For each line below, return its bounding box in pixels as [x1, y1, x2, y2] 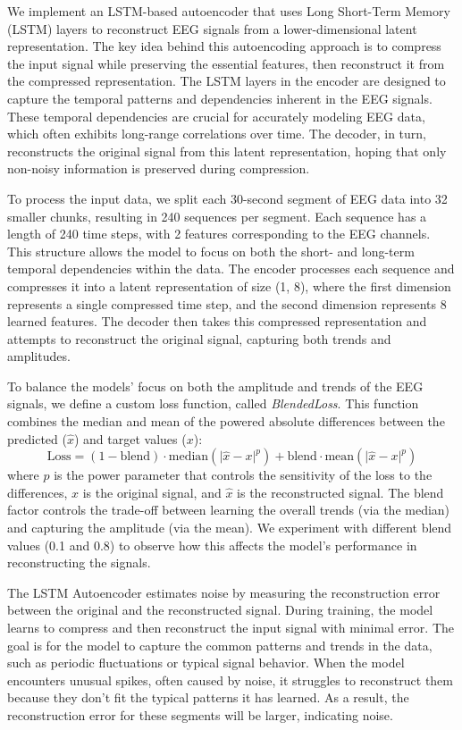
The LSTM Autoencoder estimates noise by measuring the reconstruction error [7, 583, 441, 601]
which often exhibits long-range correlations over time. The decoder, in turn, [7, 124, 427, 143]
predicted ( [7, 429, 67, 448]
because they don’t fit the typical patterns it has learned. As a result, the [7, 688, 409, 707]
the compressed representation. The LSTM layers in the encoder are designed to [7, 71, 446, 90]
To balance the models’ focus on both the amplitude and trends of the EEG [7, 376, 424, 395]
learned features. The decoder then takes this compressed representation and [7, 312, 427, 331]
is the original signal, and [82, 482, 222, 501]
